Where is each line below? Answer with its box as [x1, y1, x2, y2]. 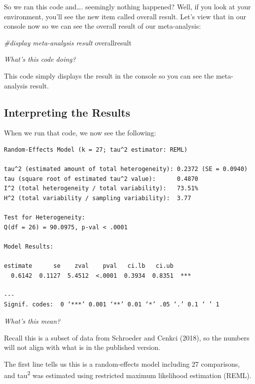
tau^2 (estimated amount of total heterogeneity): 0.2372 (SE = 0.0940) [4, 166, 248, 173]
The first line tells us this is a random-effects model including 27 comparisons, [4, 358, 240, 369]
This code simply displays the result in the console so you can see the [4, 70, 214, 81]
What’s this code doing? [4, 54, 76, 64]
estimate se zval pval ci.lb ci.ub [4, 262, 174, 270]
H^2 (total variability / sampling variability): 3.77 [4, 194, 191, 202]
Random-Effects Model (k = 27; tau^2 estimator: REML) [4, 146, 188, 153]
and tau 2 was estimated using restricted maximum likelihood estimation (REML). [4, 369, 252, 381]
